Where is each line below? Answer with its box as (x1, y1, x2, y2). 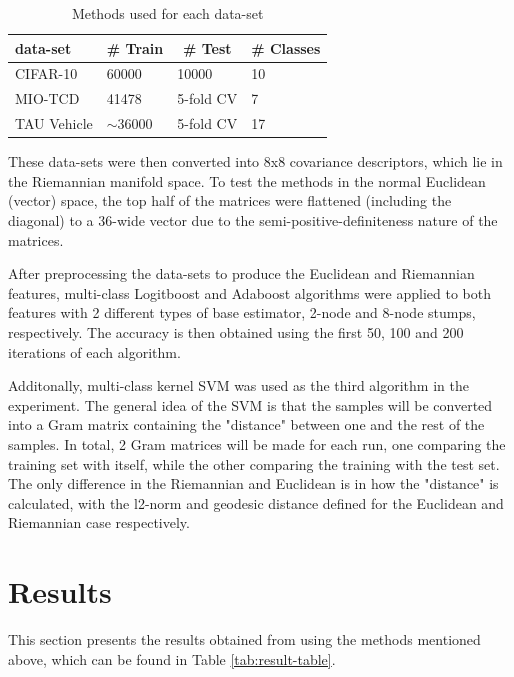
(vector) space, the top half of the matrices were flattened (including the (8, 190, 452, 211)
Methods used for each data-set (71, 3, 264, 23)
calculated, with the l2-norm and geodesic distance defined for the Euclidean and (8, 492, 504, 513)
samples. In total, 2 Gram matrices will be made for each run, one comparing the (8, 433, 506, 454)
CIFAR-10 (15, 63, 78, 84)
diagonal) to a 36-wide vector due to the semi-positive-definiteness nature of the (8, 210, 498, 230)
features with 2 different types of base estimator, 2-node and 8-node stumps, (8, 302, 476, 323)
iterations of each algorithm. (8, 341, 181, 362)
